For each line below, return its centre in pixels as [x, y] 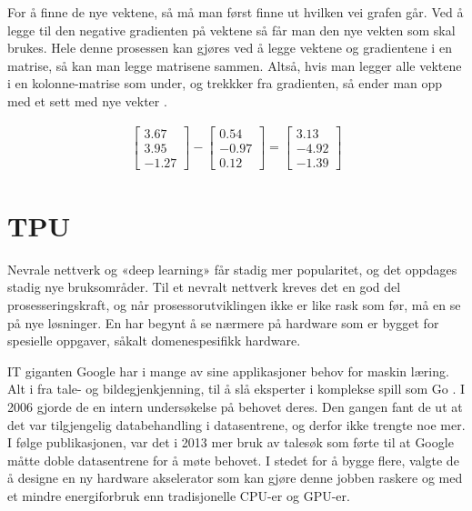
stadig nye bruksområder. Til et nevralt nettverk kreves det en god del [204, 287]
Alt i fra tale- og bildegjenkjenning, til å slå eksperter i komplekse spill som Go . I [236, 389]
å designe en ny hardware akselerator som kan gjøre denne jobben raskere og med [235, 478]
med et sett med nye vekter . [87, 100]
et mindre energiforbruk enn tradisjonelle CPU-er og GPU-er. [179, 495]
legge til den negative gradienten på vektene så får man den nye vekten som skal [231, 30]
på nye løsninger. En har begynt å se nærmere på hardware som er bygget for [223, 322]
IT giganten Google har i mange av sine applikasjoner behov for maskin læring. [228, 371]
